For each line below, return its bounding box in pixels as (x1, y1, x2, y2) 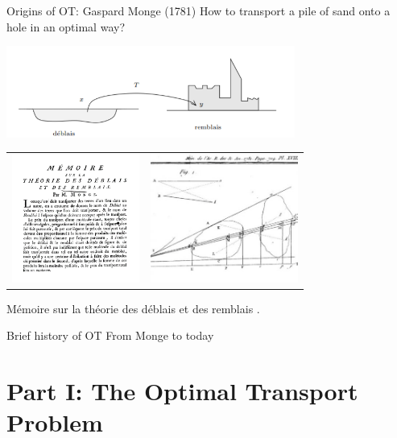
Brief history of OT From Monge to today (6, 327, 214, 344)
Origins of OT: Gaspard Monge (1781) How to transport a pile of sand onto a (6, 2, 391, 19)
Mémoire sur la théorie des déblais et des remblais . (6, 300, 260, 316)
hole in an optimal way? (6, 18, 125, 35)
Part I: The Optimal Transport (6, 374, 358, 407)
